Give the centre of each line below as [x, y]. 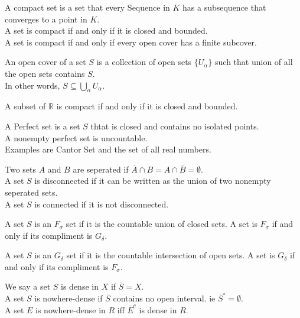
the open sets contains [45, 73]
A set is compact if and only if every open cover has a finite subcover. [131, 42]
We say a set [28, 286]
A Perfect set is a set [43, 126]
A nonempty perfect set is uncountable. [76, 137]
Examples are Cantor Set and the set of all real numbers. [108, 149]
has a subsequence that [224, 7]
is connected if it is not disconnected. [102, 204]
